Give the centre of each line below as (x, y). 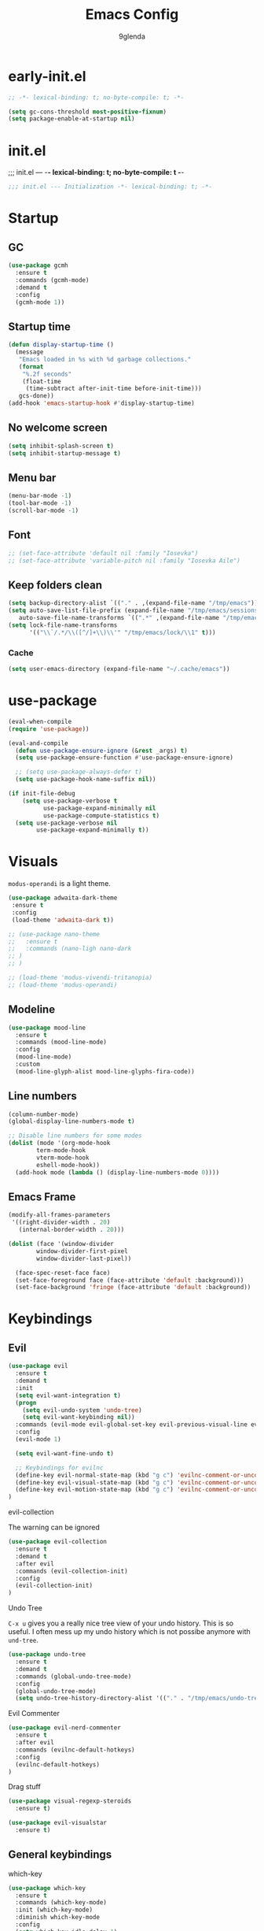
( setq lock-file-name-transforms (63, 625)
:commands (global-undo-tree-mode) (73, 1676)
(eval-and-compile (38, 743)
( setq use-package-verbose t (70, 801)
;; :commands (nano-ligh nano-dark (70, 949)
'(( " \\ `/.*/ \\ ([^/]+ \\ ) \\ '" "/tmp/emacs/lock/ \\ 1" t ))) (122, 632)
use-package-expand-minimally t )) (93, 830)
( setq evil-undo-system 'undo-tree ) (82, 1410)
